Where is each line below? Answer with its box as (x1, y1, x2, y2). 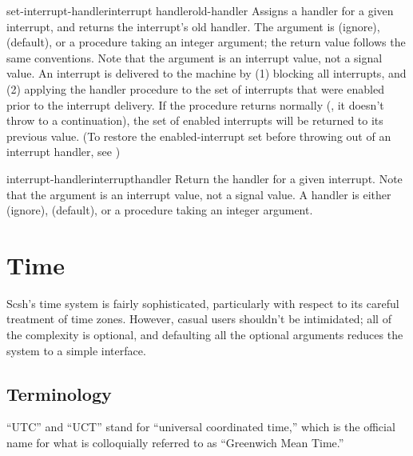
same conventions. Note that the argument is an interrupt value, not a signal (6, 49, 383, 66)
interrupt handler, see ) (6, 143, 121, 160)
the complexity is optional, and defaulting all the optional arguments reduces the (6, 326, 403, 343)
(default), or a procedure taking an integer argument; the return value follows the (6, 34, 406, 50)
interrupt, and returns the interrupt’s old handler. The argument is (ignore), (6, 18, 380, 34)
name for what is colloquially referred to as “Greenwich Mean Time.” (6, 434, 344, 451)
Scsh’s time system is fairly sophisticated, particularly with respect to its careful (6, 294, 399, 311)
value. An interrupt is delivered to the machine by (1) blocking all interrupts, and (6, 65, 407, 82)
